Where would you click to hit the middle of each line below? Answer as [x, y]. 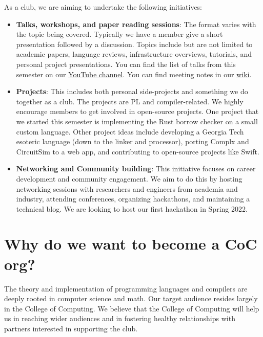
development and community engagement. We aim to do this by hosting [129, 178]
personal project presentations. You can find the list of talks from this [126, 64]
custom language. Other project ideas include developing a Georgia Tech [130, 131]
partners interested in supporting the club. [71, 328]
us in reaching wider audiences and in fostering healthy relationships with [120, 318]
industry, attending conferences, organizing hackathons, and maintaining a [133, 199]
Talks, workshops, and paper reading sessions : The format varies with [136, 24]
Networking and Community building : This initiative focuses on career [136, 168]
